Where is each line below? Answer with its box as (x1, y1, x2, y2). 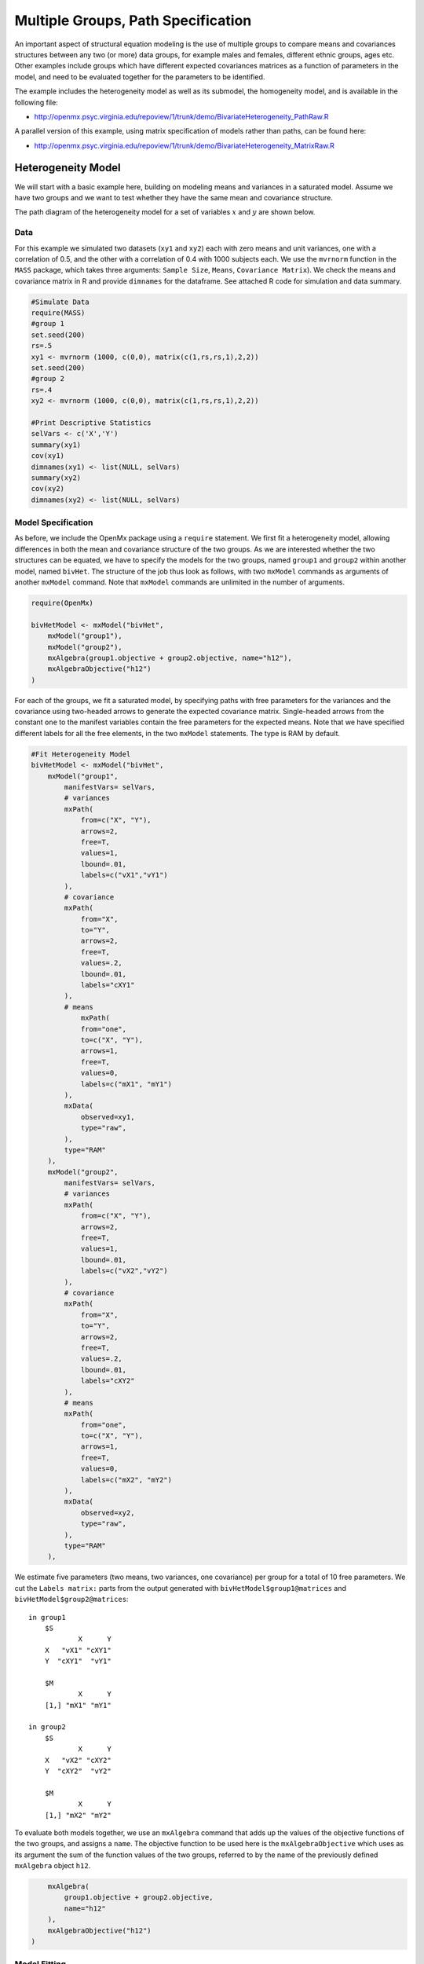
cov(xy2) (31, 484, 65, 493)
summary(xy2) (31, 473, 82, 482)
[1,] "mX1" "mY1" (44, 1701, 111, 1709)
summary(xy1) (31, 440, 82, 449)
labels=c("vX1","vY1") (80, 870, 168, 880)
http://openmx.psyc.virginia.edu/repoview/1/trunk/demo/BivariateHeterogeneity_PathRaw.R (34, 112, 329, 121)
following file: (14, 97, 58, 107)
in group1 (28, 1613, 66, 1621)
